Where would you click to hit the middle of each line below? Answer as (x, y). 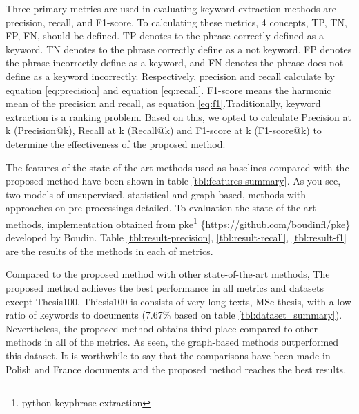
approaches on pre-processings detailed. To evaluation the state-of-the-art (161, 208)
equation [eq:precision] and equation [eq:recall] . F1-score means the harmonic (168, 90)
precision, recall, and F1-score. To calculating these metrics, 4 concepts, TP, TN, (176, 22)
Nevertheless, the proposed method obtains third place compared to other (162, 328)
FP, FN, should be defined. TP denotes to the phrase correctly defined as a (165, 36)
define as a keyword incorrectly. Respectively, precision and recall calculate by (170, 76)
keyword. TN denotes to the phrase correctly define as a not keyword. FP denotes (179, 49)
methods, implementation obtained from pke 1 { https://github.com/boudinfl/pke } (178, 223)
